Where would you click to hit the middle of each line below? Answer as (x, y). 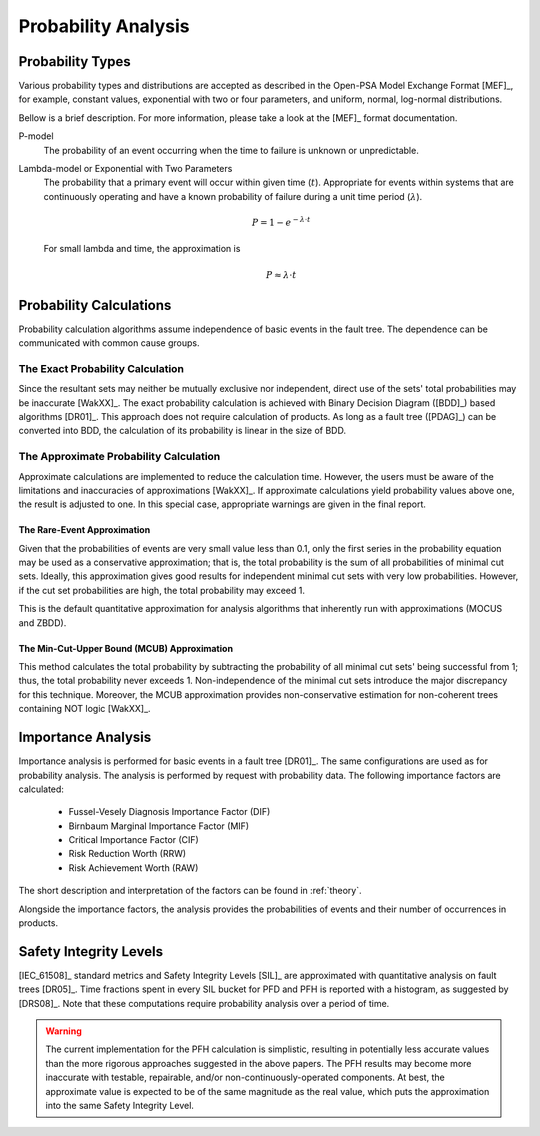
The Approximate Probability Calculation (119, 457)
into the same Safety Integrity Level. (120, 1106)
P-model (36, 136)
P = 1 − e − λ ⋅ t (281, 221)
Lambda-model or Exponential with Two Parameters (125, 169)
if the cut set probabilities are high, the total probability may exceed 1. (161, 590)
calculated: (41, 789)
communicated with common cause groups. (109, 343)
